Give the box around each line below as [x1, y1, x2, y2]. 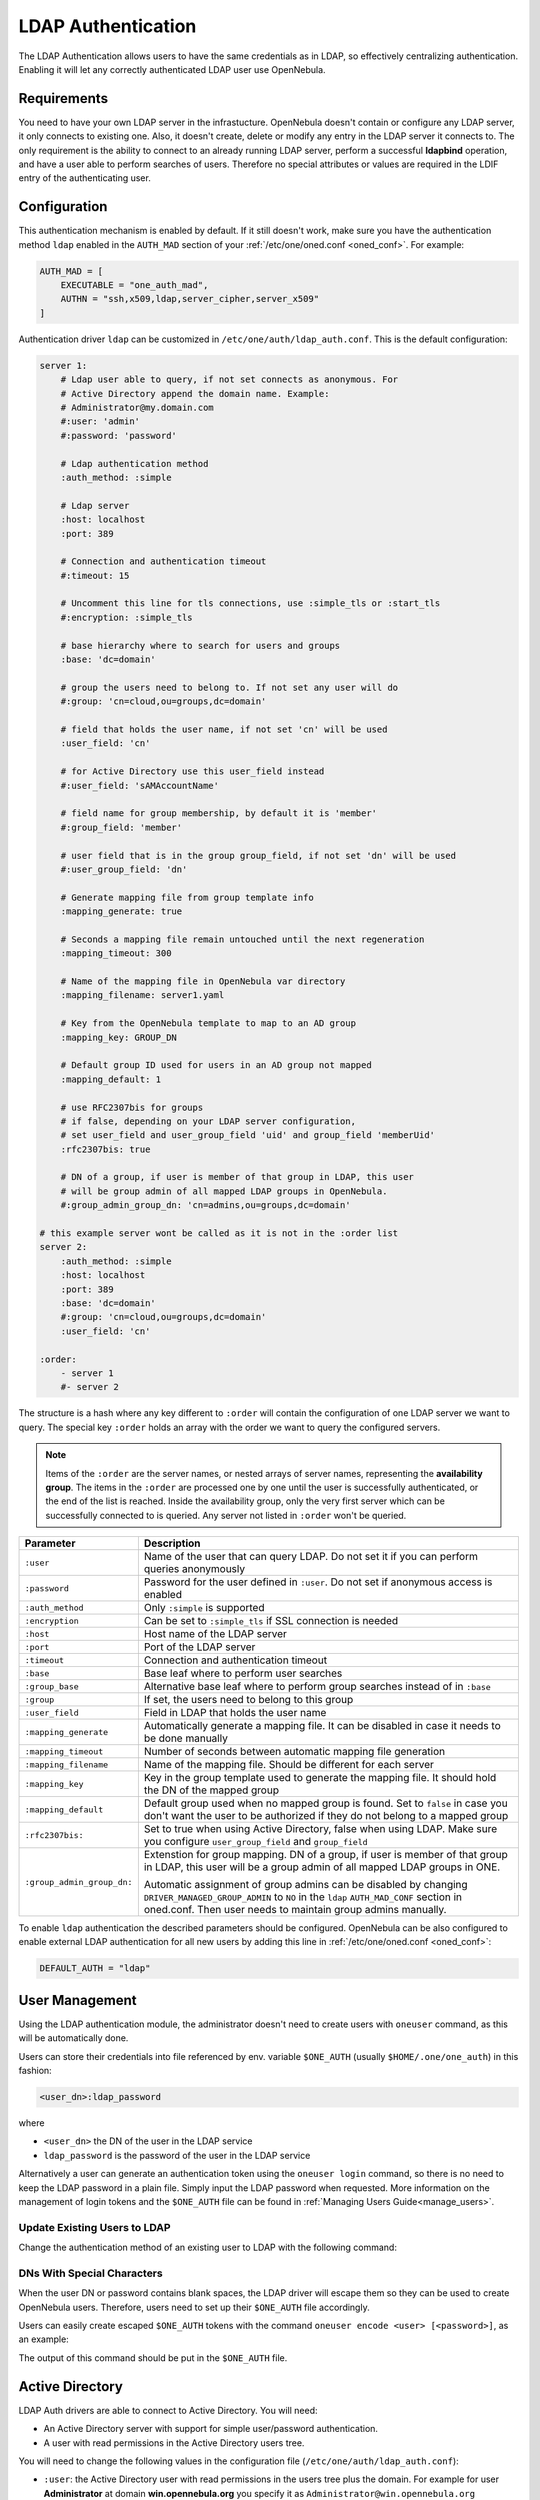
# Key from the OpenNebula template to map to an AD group [60, 1018, 357, 1029]
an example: [18, 2333, 69, 2345]
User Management [18, 1991, 137, 2009]
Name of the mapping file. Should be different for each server [143, 1758, 434, 1772]
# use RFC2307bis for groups [60, 1101, 204, 1113]
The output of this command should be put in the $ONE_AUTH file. [18, 2351, 288, 2364]
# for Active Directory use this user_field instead [60, 766, 325, 777]
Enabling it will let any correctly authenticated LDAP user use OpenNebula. [18, 63, 326, 75]
